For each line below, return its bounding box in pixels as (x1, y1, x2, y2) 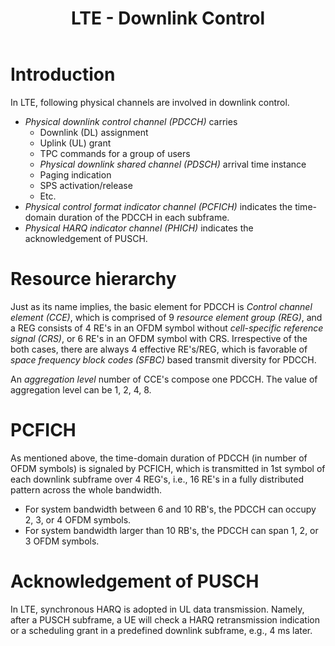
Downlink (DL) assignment (39, 126, 149, 138)
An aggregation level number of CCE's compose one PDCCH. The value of (10, 373, 318, 385)
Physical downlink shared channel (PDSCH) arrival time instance (39, 158, 307, 170)
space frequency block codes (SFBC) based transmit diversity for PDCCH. (10, 353, 317, 366)
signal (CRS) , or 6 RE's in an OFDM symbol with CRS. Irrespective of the (10, 332, 308, 344)
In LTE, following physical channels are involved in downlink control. (10, 96, 290, 108)
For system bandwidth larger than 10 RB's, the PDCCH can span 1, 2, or (24, 524, 319, 536)
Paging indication (39, 168, 112, 181)
